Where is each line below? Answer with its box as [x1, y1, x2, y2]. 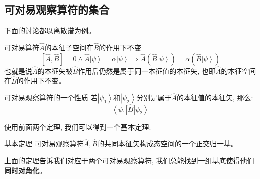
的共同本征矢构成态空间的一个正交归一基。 [97, 138, 238, 149]
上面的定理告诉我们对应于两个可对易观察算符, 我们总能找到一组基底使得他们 [4, 155, 254, 166]
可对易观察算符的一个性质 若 [4, 92, 98, 103]
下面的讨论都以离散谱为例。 [4, 25, 95, 36]
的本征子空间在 [44, 42, 94, 53]
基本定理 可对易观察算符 [4, 138, 84, 149]
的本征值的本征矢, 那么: [176, 92, 253, 103]
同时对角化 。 [4, 165, 46, 175]
